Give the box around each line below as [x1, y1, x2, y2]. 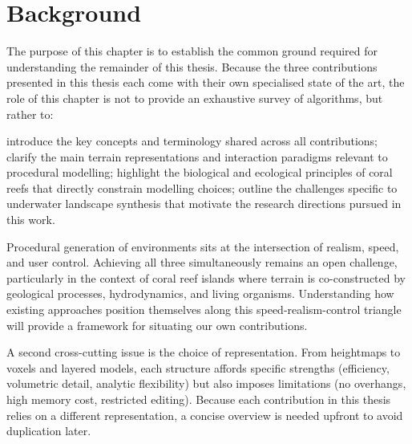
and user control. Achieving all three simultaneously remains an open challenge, [6, 254, 398, 271]
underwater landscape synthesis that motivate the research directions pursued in [6, 195, 402, 212]
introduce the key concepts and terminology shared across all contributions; [6, 132, 378, 149]
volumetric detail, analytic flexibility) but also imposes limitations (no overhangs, [6, 375, 406, 392]
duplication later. [6, 422, 91, 439]
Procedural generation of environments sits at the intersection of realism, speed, [6, 238, 399, 255]
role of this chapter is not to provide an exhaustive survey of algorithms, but [6, 89, 383, 106]
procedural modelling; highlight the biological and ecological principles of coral [6, 164, 393, 181]
